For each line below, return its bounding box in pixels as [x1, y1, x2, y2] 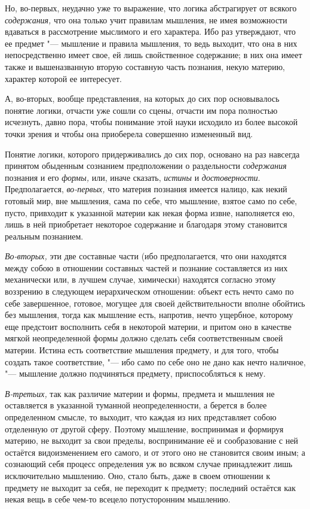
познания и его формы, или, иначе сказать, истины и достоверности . [5, 171, 260, 183]
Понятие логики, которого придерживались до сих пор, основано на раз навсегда [5, 147, 300, 160]
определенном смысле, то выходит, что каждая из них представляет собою [5, 411, 277, 423]
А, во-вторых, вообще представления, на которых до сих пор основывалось [5, 92, 280, 105]
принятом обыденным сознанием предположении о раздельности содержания [5, 159, 287, 172]
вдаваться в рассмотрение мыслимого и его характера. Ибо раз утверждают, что [5, 25, 296, 38]
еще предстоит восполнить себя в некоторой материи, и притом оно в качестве [5, 320, 292, 332]
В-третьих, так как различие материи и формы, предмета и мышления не [5, 387, 275, 399]
